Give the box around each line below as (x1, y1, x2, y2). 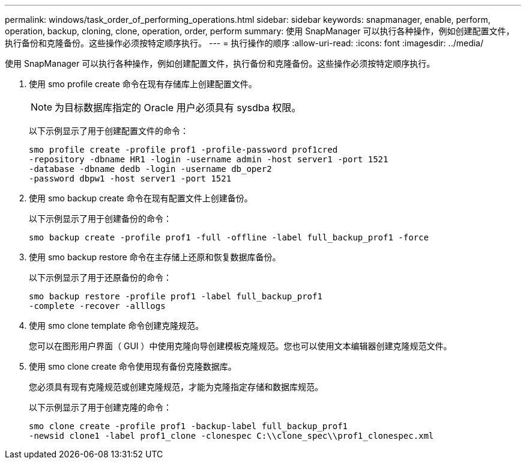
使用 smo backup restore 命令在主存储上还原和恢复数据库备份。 (29, 252, 281, 262)
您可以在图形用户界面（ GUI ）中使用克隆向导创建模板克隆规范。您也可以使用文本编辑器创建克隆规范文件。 (29, 341, 452, 351)
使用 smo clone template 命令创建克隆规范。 (29, 320, 204, 331)
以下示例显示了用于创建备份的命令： (29, 213, 172, 224)
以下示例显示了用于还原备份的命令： (29, 272, 172, 282)
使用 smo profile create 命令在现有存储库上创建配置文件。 (29, 79, 257, 89)
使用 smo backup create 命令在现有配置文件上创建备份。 (29, 193, 253, 203)
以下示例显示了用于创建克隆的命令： (29, 402, 172, 412)
